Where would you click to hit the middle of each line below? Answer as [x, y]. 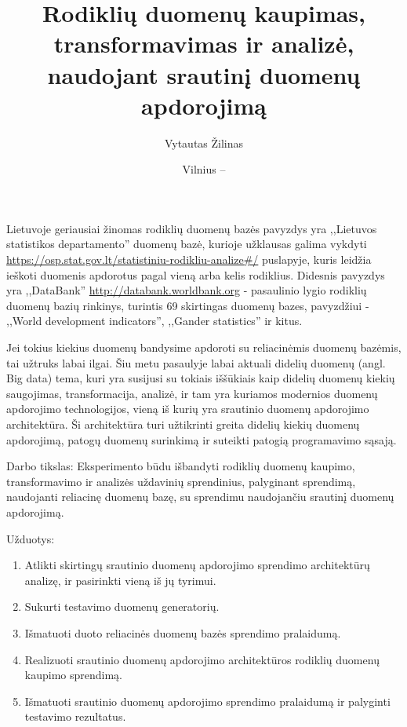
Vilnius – [204, 169]
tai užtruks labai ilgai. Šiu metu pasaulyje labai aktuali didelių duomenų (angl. [196, 362]
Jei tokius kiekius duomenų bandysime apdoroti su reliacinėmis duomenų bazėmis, [204, 347]
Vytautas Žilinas [204, 142]
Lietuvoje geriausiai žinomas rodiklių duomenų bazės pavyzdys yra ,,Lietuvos [192, 228]
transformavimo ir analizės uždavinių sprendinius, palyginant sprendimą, [181, 481]
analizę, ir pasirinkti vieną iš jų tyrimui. [120, 580]
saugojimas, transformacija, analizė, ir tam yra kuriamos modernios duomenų [192, 393]
